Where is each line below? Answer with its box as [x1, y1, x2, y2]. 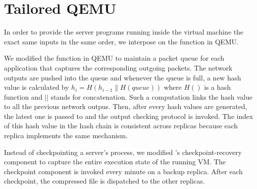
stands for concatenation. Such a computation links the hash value [51, 91, 253, 102]
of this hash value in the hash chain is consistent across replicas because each [4, 120, 238, 131]
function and [4, 91, 43, 102]
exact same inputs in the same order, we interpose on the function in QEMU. [4, 36, 239, 46]
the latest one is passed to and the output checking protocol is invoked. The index [4, 111, 253, 121]
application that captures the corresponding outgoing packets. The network [4, 62, 233, 73]
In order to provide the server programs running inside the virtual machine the [4, 27, 244, 37]
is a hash [204, 82, 231, 92]
